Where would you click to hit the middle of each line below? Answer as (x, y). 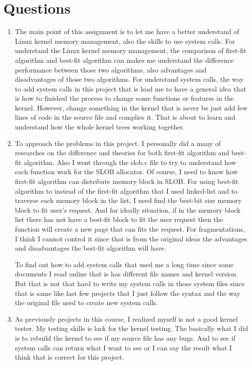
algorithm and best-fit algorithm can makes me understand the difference (124, 60)
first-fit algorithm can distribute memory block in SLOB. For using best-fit (127, 181)
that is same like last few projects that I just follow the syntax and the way (127, 293)
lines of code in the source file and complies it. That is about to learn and (125, 117)
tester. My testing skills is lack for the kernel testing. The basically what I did (131, 328)
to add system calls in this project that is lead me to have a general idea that (130, 88)
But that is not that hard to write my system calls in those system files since (130, 283)
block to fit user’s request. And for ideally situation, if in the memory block (128, 210)
